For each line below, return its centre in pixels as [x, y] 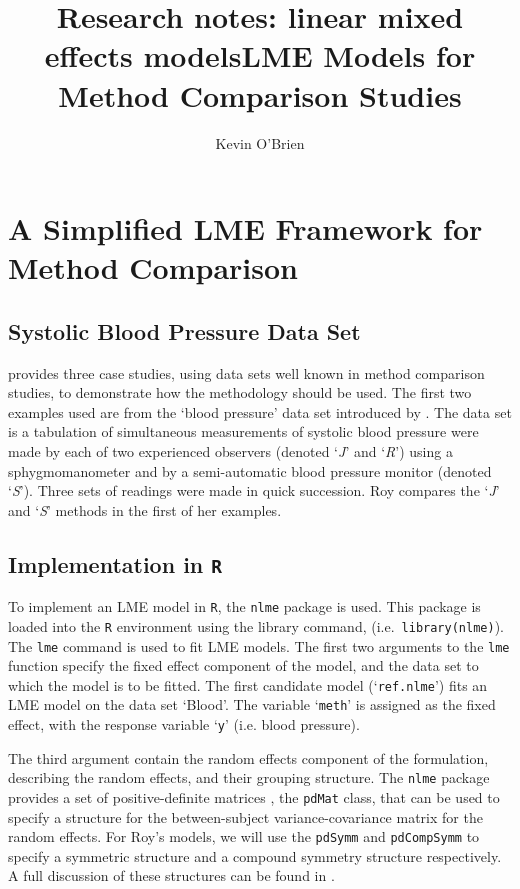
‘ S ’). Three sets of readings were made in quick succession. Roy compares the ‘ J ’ [254, 490]
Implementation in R [115, 563]
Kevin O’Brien [260, 142]
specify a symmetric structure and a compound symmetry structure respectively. [255, 855]
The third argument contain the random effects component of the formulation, [248, 757]
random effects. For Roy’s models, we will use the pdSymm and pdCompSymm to [244, 836]
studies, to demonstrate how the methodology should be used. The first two [240, 392]
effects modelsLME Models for [260, 55]
